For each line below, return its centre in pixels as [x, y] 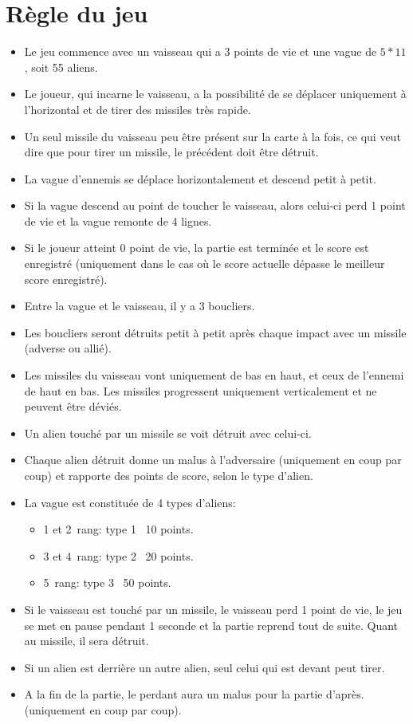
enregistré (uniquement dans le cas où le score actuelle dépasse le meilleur [205, 264]
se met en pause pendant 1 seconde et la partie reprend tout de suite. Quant [211, 625]
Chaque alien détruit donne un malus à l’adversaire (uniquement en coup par [213, 460]
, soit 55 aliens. [61, 67]
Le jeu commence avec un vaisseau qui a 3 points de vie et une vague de [201, 51]
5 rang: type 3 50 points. [107, 582]
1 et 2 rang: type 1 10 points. [118, 529]
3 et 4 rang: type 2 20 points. [118, 555]
